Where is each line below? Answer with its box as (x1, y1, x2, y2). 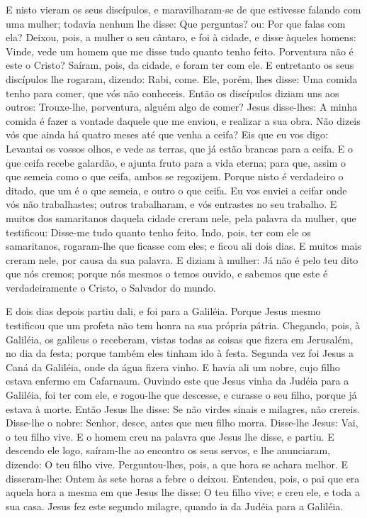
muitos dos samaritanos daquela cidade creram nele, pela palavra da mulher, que (6, 210, 356, 225)
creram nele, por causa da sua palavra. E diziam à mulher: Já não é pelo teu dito (6, 252, 358, 267)
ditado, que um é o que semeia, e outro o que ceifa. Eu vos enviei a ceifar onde (6, 182, 347, 197)
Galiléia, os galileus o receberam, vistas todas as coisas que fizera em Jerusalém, (6, 331, 354, 346)
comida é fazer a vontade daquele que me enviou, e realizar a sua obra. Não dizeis (6, 113, 361, 128)
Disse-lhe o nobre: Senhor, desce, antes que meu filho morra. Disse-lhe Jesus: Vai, (6, 415, 358, 430)
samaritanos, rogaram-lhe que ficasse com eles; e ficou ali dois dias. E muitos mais (6, 238, 361, 253)
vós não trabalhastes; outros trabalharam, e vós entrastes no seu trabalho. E (6, 197, 337, 211)
